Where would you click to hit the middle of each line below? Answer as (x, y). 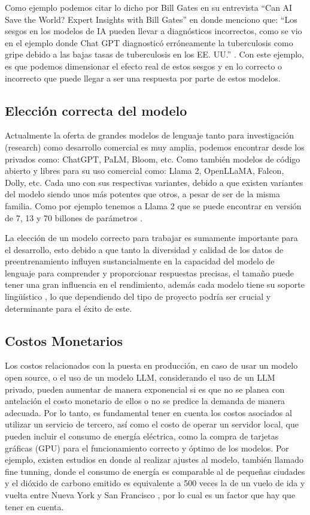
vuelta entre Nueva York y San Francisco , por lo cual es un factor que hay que (150, 495)
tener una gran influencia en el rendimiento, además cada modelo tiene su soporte (155, 284)
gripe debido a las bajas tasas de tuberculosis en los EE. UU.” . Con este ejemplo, (155, 54)
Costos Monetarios (64, 340)
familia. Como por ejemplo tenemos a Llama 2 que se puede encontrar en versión (153, 205)
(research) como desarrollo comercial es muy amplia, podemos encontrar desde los (155, 147)
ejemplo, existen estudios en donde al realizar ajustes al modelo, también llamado (154, 460)
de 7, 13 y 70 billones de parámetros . (74, 217)
